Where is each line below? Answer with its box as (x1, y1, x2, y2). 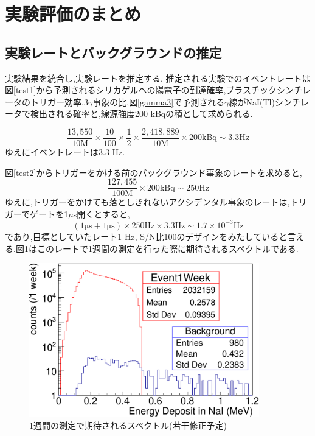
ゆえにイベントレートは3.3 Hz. (5, 146, 125, 158)
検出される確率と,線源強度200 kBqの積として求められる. (30, 107, 253, 120)
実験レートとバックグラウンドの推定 (5, 43, 222, 62)
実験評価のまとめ (5, 1, 142, 26)
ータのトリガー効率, (5, 95, 84, 108)
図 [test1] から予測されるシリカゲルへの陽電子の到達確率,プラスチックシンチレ (5, 83, 311, 96)
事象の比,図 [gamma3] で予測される (92, 95, 225, 108)
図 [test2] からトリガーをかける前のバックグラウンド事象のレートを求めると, (5, 166, 302, 178)
